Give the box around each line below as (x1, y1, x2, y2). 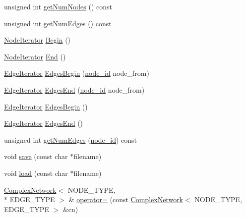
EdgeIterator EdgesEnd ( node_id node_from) (4, 84, 145, 95)
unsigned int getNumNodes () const (4, 1, 113, 11)
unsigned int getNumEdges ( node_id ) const (4, 134, 137, 145)
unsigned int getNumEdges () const (4, 18, 112, 28)
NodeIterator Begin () (4, 35, 71, 45)
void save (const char (4, 151, 68, 162)
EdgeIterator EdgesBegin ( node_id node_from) (4, 68, 149, 78)
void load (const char (4, 167, 68, 178)
